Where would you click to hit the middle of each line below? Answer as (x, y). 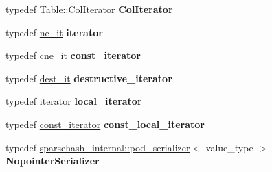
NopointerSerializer (53, 161)
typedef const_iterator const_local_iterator (105, 124)
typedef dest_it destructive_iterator (89, 78)
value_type (229, 147)
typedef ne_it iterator (54, 32)
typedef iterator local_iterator (74, 101)
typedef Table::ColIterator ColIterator (89, 9)
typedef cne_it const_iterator (73, 55)
